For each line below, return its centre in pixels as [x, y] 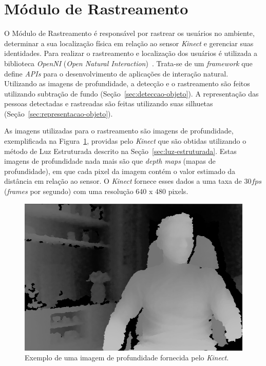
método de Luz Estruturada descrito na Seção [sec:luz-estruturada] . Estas [120, 151]
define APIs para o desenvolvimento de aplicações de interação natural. [116, 73]
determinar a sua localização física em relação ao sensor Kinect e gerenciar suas [129, 43]
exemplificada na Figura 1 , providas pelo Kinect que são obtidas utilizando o [125, 141]
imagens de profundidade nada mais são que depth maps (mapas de [110, 161]
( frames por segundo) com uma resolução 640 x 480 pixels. [96, 191]
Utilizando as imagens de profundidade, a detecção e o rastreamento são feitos [127, 83]
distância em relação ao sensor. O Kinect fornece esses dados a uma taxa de [123, 181]
